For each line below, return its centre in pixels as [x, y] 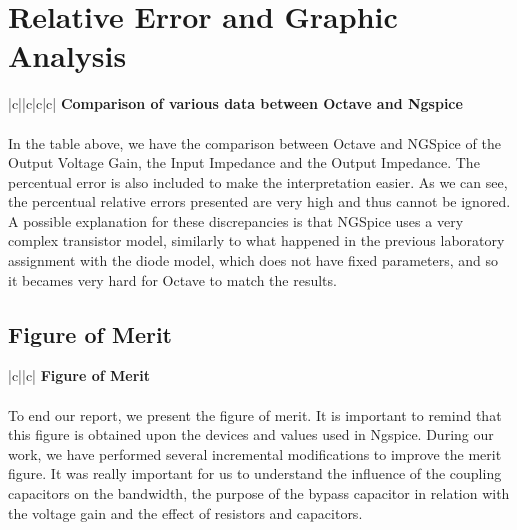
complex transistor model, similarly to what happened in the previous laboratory [256, 240]
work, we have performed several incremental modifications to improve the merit [255, 453]
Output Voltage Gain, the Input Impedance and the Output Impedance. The [244, 162]
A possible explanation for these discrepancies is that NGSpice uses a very [236, 220]
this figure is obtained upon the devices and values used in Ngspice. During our [251, 434]
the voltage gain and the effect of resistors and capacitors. [185, 512]
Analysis [67, 55]
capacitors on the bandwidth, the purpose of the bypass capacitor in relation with [259, 493]
